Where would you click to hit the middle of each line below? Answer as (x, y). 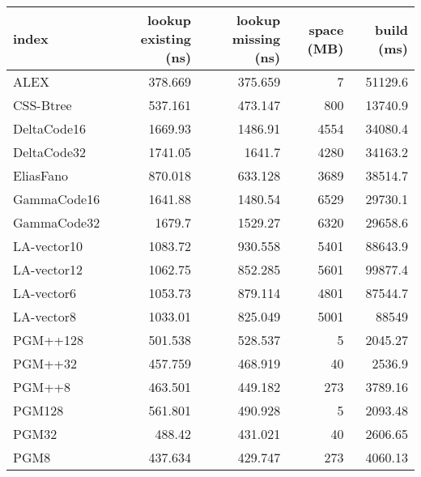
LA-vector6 (45, 293)
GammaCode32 (57, 222)
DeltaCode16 (50, 128)
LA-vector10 (48, 246)
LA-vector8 (45, 316)
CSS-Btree (43, 105)
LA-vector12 (48, 269)
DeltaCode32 (50, 152)
